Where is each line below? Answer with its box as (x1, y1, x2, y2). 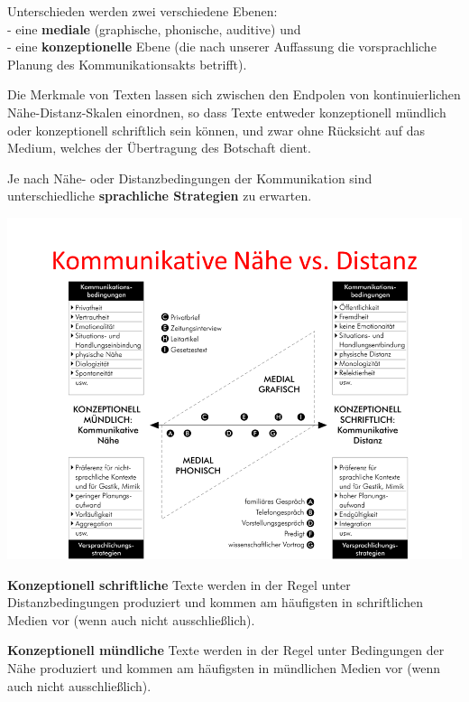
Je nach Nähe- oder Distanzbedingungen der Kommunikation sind (7, 168, 372, 187)
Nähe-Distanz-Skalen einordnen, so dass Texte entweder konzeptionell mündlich (7, 102, 446, 121)
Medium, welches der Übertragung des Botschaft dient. (7, 138, 311, 157)
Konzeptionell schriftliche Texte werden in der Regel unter (7, 575, 351, 594)
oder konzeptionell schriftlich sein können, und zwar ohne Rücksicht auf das (7, 120, 426, 139)
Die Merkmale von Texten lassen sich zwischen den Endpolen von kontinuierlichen (7, 85, 461, 104)
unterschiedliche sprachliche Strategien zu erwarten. (7, 186, 312, 205)
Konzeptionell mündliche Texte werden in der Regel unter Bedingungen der (7, 641, 445, 660)
